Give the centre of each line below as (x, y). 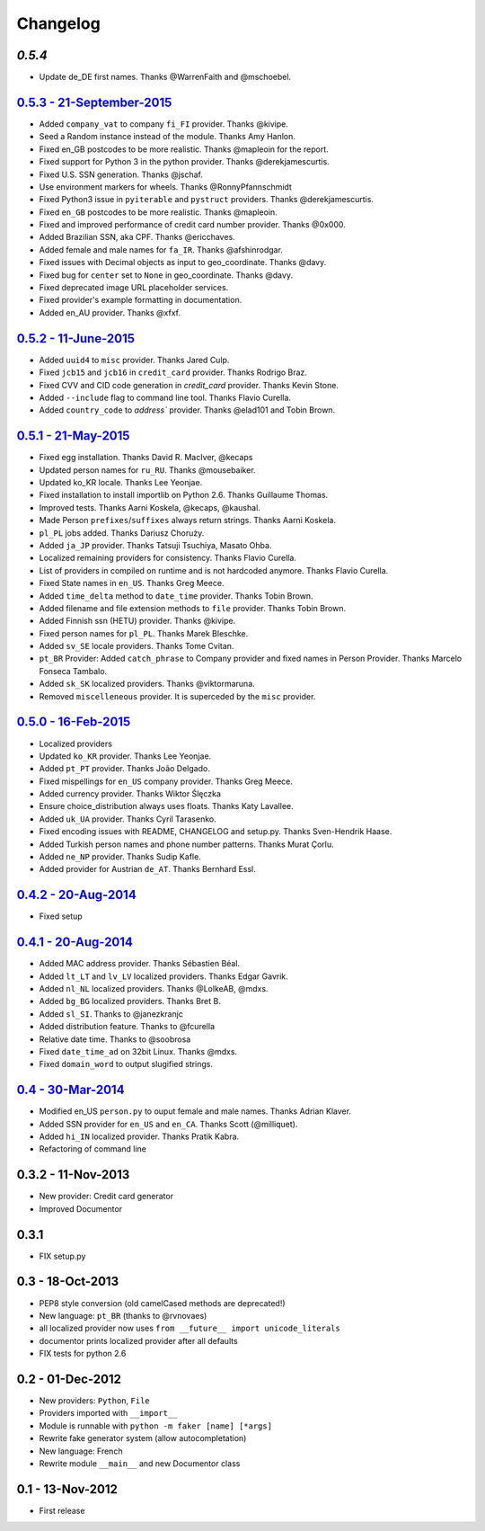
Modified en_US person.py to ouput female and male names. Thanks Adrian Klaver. (195, 1111)
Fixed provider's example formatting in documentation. (141, 300)
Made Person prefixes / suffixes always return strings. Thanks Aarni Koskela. (188, 521)
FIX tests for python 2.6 (83, 1354)
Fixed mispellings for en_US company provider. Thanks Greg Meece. (166, 781)
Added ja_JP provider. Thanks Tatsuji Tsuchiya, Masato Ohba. (155, 545)
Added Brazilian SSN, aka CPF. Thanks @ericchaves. (137, 237)
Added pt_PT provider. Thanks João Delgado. (124, 769)
